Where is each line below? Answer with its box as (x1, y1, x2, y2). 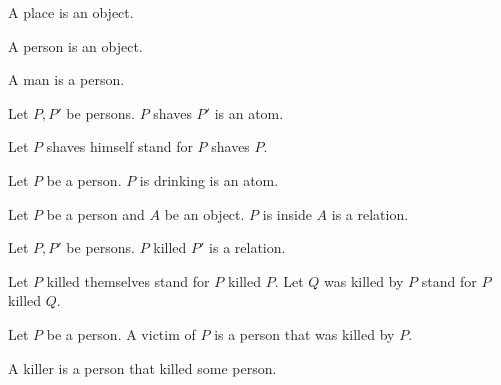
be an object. (164, 203, 245, 224)
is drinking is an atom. (139, 169, 279, 190)
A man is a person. (8, 69, 125, 90)
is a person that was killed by (214, 323, 395, 344)
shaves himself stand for (46, 136, 193, 157)
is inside (262, 203, 312, 224)
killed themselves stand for (46, 270, 210, 291)
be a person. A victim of (46, 323, 196, 344)
